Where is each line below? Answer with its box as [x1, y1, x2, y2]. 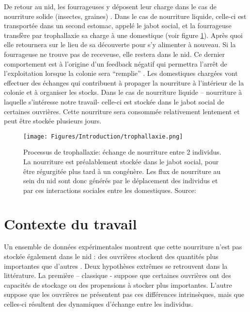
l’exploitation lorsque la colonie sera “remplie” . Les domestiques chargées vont [4, 68, 238, 78]
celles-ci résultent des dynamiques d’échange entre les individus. [4, 299, 193, 309]
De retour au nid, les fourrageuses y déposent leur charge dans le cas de [4, 1, 217, 11]
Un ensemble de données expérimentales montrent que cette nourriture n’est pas [4, 242, 242, 252]
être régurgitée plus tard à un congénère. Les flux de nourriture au [23, 166, 221, 176]
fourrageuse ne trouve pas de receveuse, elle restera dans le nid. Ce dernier [4, 49, 225, 59]
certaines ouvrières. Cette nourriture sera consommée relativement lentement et [4, 106, 240, 116]
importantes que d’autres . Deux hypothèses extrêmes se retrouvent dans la [4, 260, 228, 271]
